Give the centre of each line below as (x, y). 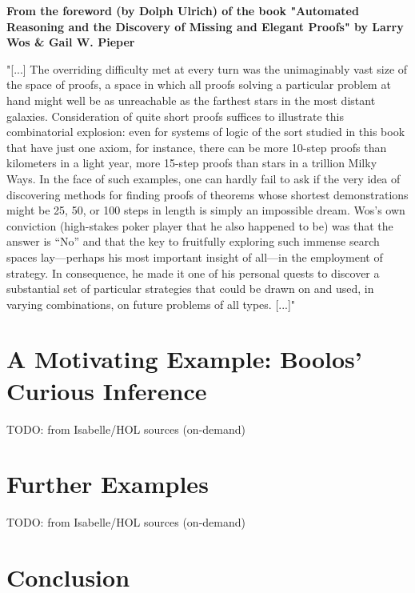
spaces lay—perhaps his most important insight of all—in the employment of (195, 256)
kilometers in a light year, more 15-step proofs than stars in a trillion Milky (192, 163)
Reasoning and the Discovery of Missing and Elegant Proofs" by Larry (205, 26)
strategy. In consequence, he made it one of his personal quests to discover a (193, 272)
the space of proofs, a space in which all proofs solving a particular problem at (199, 84)
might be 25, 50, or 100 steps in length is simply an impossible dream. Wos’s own (206, 210)
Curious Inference (107, 390)
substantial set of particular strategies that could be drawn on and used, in (190, 288)
